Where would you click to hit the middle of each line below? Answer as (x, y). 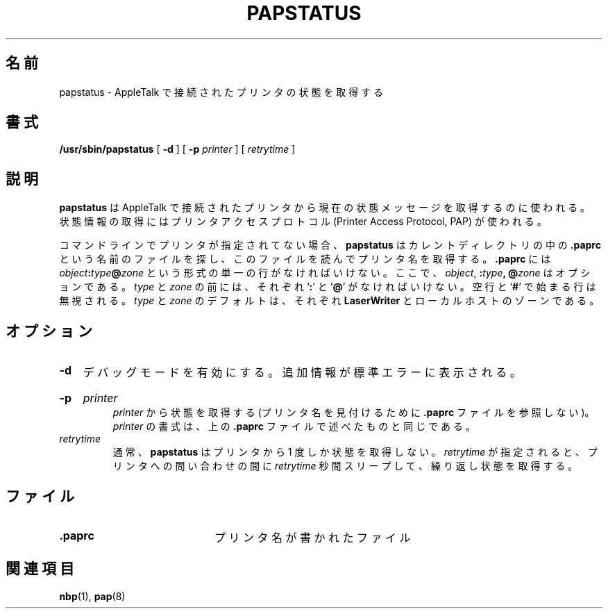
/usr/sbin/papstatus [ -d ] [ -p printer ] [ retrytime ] (177, 149)
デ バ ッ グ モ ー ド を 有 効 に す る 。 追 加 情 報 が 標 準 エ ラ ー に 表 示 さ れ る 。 (302, 373)
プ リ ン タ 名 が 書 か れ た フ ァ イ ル (312, 537)
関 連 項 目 (40, 569)
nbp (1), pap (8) (92, 596)
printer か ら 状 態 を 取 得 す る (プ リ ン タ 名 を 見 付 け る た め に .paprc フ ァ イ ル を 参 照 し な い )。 (354, 413)
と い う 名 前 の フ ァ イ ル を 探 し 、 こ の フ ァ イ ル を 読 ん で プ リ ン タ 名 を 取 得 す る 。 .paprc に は (305, 259)
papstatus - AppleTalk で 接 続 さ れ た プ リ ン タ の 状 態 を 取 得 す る (221, 92)
